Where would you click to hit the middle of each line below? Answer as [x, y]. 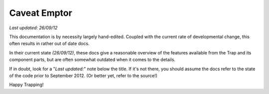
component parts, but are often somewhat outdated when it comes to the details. [92, 60]
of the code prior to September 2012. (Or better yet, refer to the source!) [83, 75]
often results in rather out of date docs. [49, 44]
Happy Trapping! [26, 85]
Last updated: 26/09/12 [33, 28]
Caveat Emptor [41, 13]
